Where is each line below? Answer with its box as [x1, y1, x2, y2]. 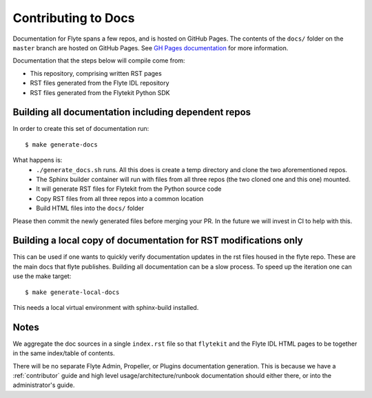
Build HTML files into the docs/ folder [36, 204, 145, 213]
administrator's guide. [12, 381, 75, 389]
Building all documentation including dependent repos [12, 107, 251, 118]
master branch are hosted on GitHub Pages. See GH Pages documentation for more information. [12, 43, 289, 52]
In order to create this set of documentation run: [12, 125, 149, 133]
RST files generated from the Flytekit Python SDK [30, 88, 170, 96]
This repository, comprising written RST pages [30, 69, 162, 77]
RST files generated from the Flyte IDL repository [30, 79, 169, 87]
